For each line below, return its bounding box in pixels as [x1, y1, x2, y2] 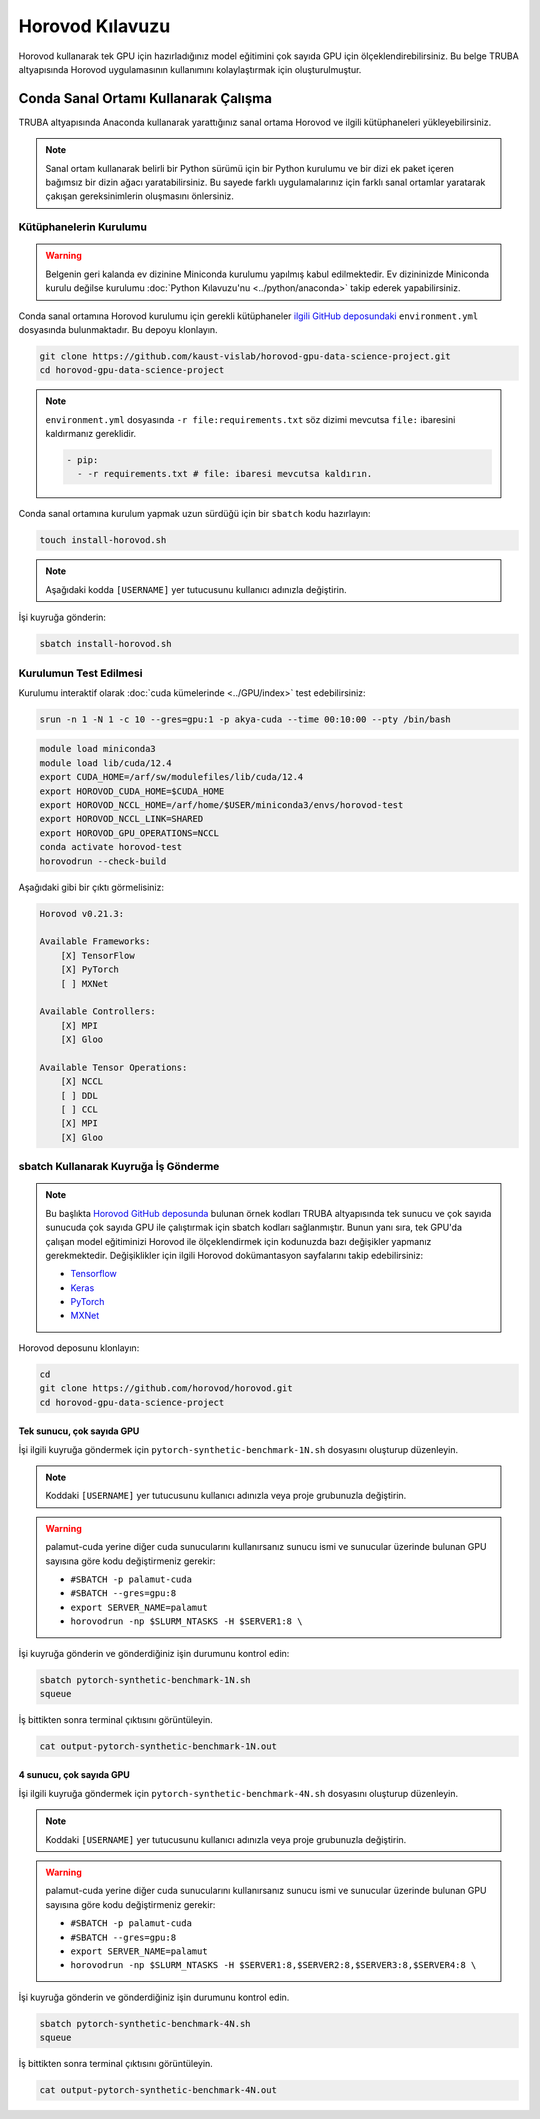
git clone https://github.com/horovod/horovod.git [39, 1383, 294, 1394]
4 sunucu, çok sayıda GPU [18, 1769, 130, 1781]
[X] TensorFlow [60, 950, 135, 961]
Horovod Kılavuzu [18, 15, 171, 37]
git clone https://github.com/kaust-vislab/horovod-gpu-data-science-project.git [39, 350, 452, 362]
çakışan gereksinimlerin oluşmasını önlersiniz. [45, 190, 235, 202]
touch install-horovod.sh [39, 535, 167, 546]
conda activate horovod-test [39, 841, 183, 853]
